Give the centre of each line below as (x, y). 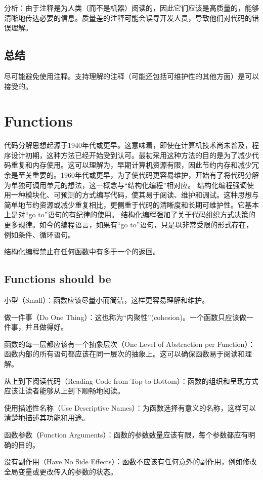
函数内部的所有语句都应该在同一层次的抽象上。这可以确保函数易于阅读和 (124, 354)
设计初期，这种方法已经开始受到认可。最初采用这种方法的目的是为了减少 (131, 155)
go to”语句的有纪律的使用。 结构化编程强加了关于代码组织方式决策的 (142, 214)
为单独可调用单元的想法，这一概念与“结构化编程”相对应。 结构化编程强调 (125, 185)
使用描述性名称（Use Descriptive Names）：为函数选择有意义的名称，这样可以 (130, 407)
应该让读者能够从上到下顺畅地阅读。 (64, 391)
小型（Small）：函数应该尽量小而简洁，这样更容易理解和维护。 (107, 300)
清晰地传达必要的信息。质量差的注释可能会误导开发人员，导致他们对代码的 (128, 17)
